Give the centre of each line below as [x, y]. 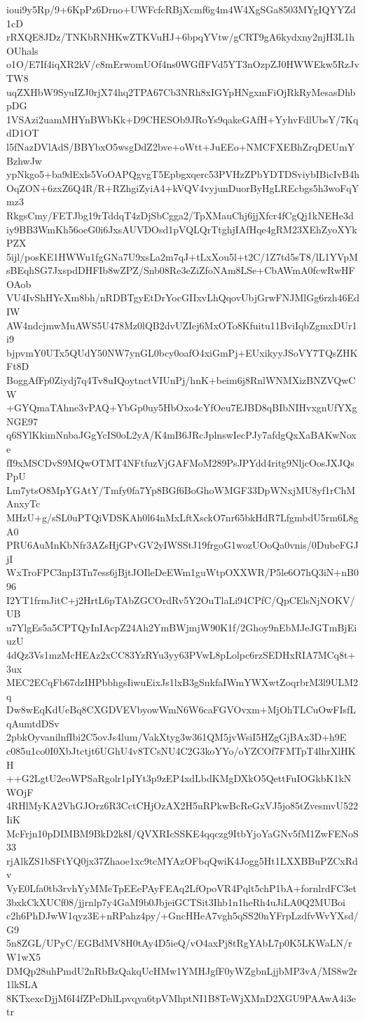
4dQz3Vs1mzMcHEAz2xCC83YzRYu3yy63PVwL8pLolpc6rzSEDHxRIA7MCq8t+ [181, 654]
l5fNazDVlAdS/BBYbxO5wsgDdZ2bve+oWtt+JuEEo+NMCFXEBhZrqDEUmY [181, 146]
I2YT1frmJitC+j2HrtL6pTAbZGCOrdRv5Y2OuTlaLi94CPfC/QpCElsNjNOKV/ [181, 599]
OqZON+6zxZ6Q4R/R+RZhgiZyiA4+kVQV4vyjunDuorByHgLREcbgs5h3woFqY [183, 187]
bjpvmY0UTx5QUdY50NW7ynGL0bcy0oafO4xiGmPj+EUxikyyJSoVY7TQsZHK [182, 352]
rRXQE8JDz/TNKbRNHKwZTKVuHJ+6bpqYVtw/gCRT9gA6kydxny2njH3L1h [181, 37]
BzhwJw [24, 160]
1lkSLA [22, 984]
